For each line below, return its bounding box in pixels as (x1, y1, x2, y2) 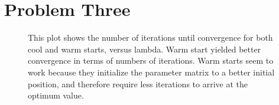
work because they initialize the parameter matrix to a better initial (28, 65, 275, 78)
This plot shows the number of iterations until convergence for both (28, 31, 273, 44)
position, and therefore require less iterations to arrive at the (28, 77, 248, 90)
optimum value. (28, 89, 84, 101)
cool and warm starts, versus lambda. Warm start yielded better (28, 42, 261, 55)
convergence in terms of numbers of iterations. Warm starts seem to (28, 54, 274, 67)
